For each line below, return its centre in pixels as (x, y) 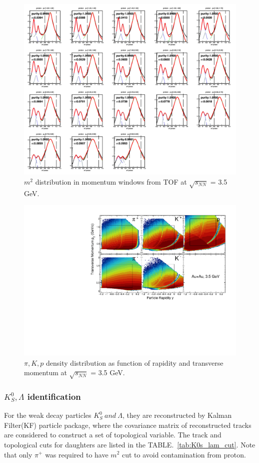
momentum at (45, 372)
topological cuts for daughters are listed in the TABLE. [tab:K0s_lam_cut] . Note (130, 444)
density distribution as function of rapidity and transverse (135, 362)
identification (54, 396)
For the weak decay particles (48, 415)
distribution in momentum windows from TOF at (111, 181)
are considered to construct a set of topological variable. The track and (113, 435)
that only (18, 454)
